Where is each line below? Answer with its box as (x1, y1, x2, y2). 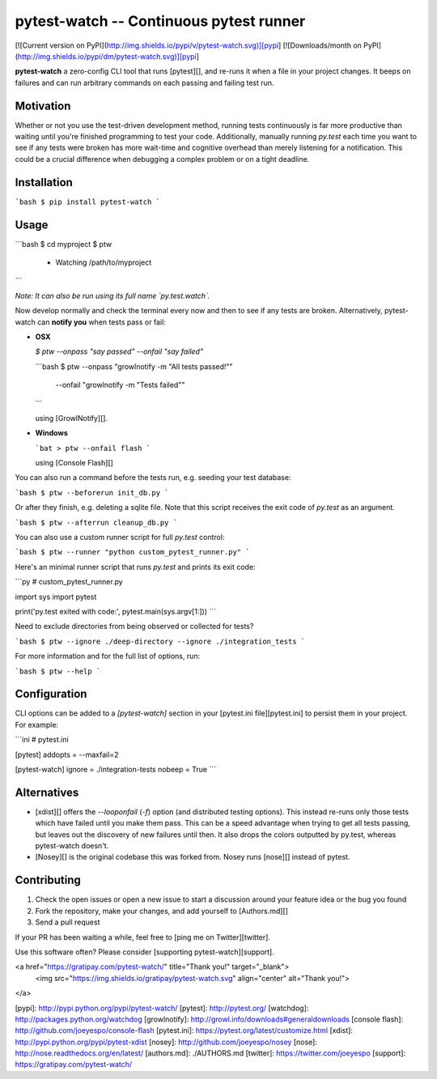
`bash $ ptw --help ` (15, 666, 101, 676)
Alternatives (15, 785, 79, 799)
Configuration (15, 687, 87, 701)
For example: (15, 720, 59, 729)
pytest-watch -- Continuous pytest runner (15, 12, 306, 30)
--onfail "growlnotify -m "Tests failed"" (55, 380, 185, 390)
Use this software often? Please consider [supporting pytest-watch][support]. (15, 947, 274, 957)
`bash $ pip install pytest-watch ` (15, 197, 161, 206)
